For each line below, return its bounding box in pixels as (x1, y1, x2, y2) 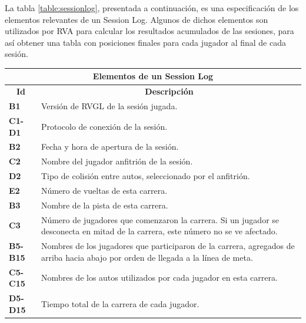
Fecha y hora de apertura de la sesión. (41, 140, 179, 153)
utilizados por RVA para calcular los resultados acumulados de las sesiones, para (5, 25, 294, 37)
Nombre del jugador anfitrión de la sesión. (41, 155, 193, 167)
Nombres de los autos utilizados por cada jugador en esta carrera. (41, 271, 278, 284)
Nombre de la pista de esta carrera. (41, 198, 168, 211)
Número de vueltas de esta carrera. (41, 184, 168, 196)
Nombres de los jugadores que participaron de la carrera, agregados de (41, 240, 295, 252)
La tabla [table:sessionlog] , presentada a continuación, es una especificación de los (5, 2, 299, 14)
